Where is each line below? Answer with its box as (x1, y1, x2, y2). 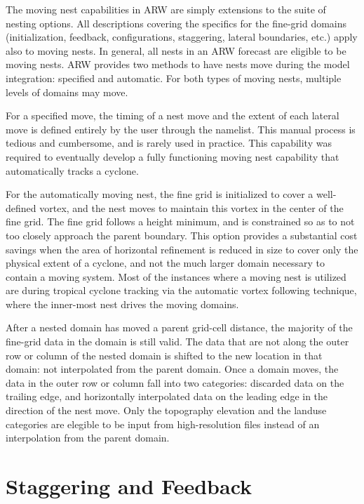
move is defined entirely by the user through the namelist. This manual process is (6, 121, 356, 136)
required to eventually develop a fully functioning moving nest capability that (6, 149, 339, 164)
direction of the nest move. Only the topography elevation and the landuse (6, 403, 327, 418)
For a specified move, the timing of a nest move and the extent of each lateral (6, 108, 339, 123)
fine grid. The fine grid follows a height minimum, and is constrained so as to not (6, 214, 355, 229)
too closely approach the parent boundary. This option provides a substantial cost (6, 227, 358, 242)
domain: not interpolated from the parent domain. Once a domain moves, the (6, 362, 339, 376)
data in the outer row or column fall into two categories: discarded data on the (6, 375, 344, 390)
